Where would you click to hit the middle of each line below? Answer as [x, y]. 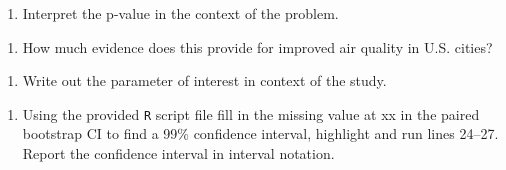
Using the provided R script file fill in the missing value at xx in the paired [251, 113]
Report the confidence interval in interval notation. [178, 153]
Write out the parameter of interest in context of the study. [204, 80]
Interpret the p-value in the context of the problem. [180, 13]
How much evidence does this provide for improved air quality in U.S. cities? [257, 46]
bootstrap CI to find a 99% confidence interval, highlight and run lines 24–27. [260, 133]
